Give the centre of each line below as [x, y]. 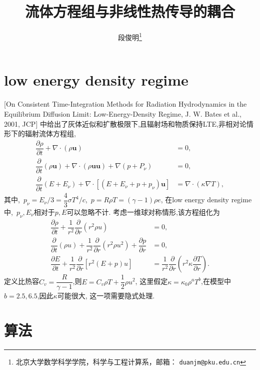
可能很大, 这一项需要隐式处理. [106, 296]
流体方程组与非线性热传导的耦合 [130, 11]
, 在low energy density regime [206, 200]
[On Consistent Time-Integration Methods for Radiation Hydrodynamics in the [125, 104]
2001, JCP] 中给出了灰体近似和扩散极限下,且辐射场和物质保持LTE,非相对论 [125, 123]
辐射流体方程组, [50, 133]
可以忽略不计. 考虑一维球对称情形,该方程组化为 [143, 212]
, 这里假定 [151, 281]
